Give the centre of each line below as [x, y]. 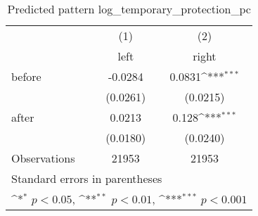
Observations [43, 158]
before [26, 76]
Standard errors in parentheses [87, 178]
